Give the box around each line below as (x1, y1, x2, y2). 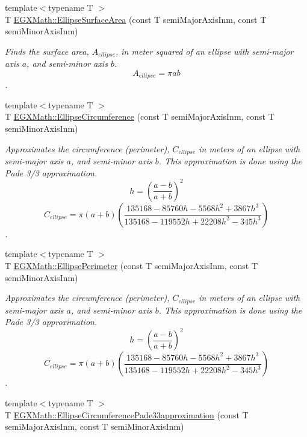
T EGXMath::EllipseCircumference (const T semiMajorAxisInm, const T (5, 110, 274, 123)
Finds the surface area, (5, 45, 89, 57)
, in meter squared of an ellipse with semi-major (116, 45, 294, 57)
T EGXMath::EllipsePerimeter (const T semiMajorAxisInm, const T (5, 259, 258, 271)
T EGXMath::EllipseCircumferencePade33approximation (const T (5, 408, 249, 421)
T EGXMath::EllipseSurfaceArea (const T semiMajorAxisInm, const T (5, 13, 267, 25)
